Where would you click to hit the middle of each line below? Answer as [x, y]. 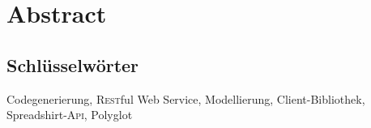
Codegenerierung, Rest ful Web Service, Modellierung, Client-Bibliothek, [186, 98]
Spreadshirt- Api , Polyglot [70, 115]
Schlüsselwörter [73, 64]
